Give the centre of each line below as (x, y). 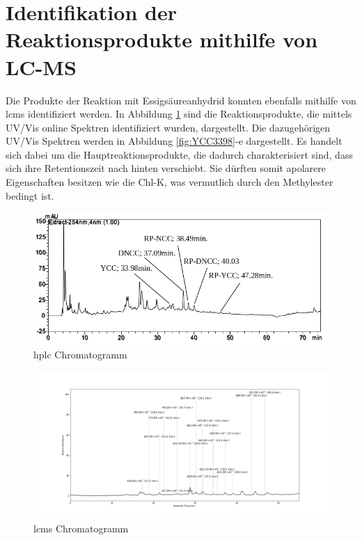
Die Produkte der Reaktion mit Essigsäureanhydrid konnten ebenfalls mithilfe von (181, 100)
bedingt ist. (30, 195)
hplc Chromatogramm (80, 354)
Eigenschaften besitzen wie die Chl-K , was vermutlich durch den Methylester (170, 182)
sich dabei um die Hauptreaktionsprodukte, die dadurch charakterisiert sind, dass (179, 154)
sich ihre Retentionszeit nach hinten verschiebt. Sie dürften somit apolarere (166, 168)
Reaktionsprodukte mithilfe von (162, 39)
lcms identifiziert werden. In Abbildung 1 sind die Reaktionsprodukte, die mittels (179, 114)
